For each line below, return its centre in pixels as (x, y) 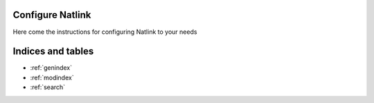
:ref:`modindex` (52, 77)
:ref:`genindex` (51, 68)
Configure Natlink (52, 15)
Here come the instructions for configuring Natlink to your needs (105, 32)
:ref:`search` (48, 87)
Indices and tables (53, 51)
